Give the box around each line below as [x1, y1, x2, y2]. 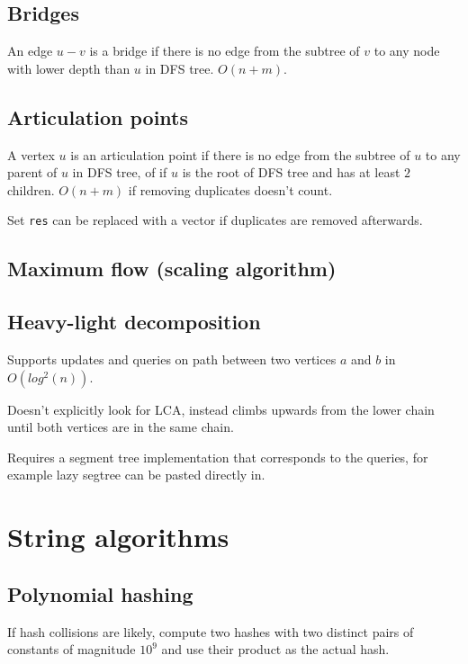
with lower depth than [7, 58, 130, 77]
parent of [7, 163, 58, 182]
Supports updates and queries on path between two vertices [7, 350, 337, 369]
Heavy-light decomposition [7, 308, 261, 336]
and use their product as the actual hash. [161, 640, 390, 659]
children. [7, 180, 55, 199]
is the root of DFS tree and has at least [182, 163, 400, 182]
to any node [373, 41, 440, 60]
